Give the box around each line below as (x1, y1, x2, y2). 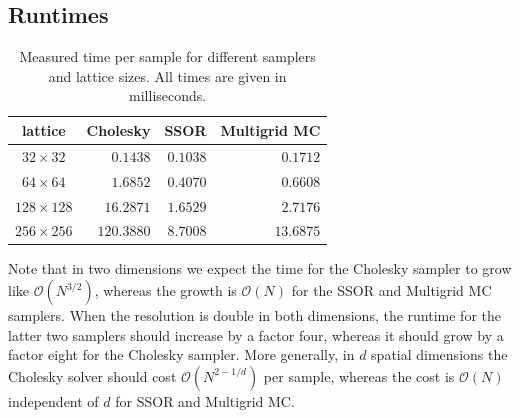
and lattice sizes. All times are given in (48, 65, 287, 86)
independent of (8, 390, 99, 411)
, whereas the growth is (94, 280, 237, 301)
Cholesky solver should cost (8, 365, 177, 386)
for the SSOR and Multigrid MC (291, 280, 492, 301)
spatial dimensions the (371, 344, 508, 365)
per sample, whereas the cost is (263, 365, 455, 386)
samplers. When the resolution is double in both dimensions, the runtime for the (8, 305, 501, 326)
